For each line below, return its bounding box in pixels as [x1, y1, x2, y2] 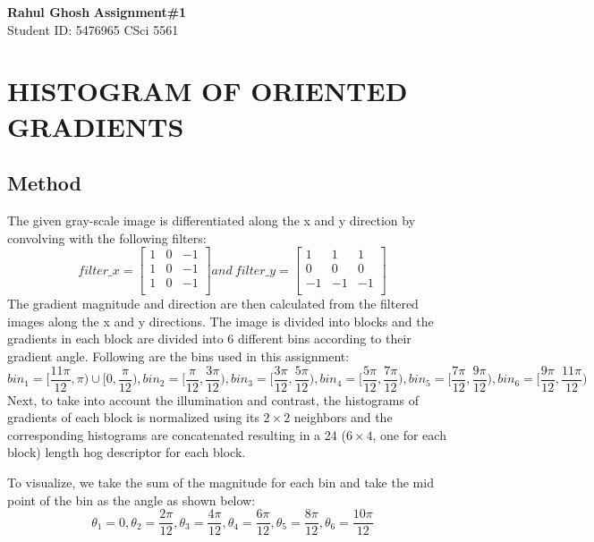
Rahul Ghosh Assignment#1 [7, 3, 187, 21]
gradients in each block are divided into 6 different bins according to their [7, 329, 412, 348]
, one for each [372, 425, 446, 444]
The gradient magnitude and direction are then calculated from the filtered [7, 294, 419, 313]
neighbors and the [293, 408, 393, 427]
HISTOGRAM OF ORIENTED [7, 72, 408, 109]
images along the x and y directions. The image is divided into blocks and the [7, 311, 434, 330]
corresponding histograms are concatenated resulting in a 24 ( [7, 425, 346, 444]
